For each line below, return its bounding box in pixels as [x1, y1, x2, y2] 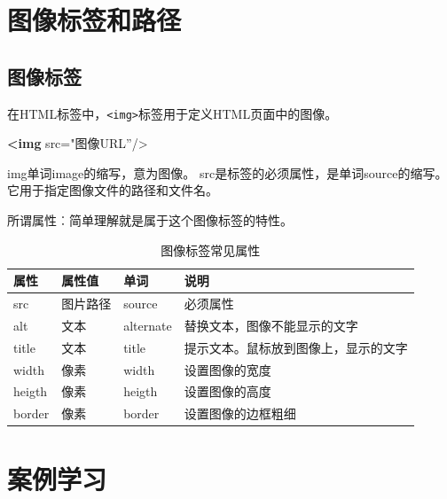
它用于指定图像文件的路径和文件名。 [7, 181, 218, 199]
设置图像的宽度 [184, 360, 271, 378]
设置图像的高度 [184, 382, 271, 401]
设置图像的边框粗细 [184, 404, 296, 423]
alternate [123, 316, 172, 334]
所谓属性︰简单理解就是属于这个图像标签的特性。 [7, 211, 293, 230]
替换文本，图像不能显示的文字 [184, 316, 358, 334]
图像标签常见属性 [161, 240, 261, 259]
